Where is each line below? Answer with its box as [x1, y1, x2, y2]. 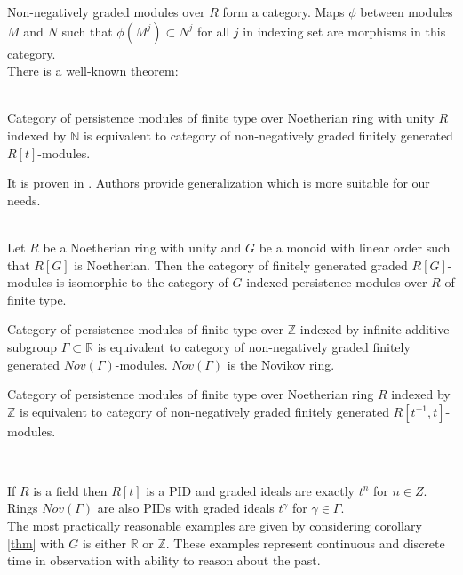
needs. [7, 190, 41, 209]
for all [196, 21, 230, 40]
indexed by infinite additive [299, 320, 450, 339]
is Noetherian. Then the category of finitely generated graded [74, 255, 408, 274]
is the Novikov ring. [227, 355, 335, 373]
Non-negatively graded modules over [7, 3, 205, 20]
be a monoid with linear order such [259, 237, 451, 256]
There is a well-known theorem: [7, 61, 179, 80]
